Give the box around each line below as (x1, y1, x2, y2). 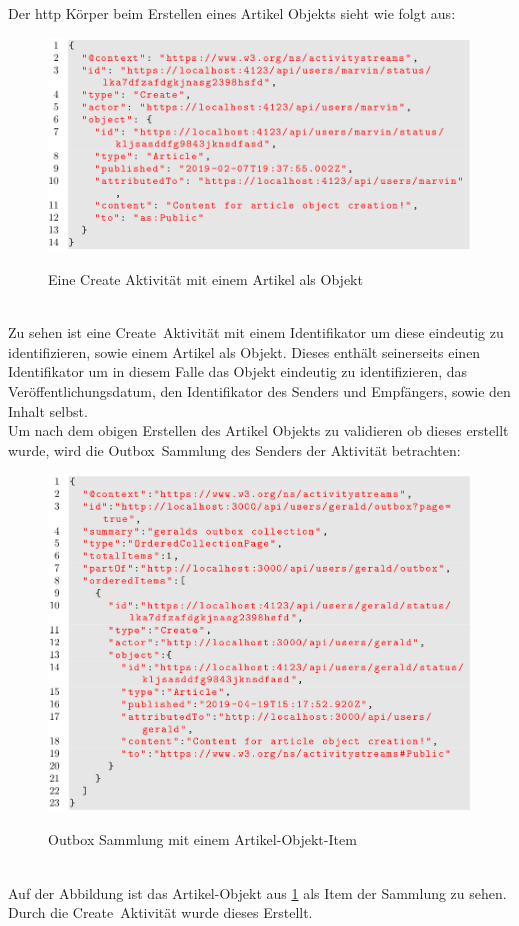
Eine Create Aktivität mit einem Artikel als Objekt (48, 269, 363, 290)
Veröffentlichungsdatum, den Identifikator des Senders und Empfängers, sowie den (8, 380, 511, 401)
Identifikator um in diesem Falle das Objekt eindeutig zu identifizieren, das (8, 361, 468, 382)
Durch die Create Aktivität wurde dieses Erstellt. (8, 902, 313, 923)
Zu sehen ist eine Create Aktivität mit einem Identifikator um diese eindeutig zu (8, 322, 504, 343)
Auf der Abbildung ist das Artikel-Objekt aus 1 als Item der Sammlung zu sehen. (8, 882, 507, 903)
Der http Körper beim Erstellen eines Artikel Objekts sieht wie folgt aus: (8, 3, 456, 23)
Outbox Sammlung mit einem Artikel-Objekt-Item (48, 829, 357, 850)
